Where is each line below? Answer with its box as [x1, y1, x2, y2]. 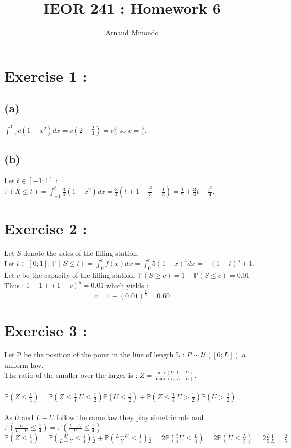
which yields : [106, 280, 149, 290]
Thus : [4, 280, 24, 290]
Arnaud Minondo [105, 27, 159, 38]
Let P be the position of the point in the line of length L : [4, 349, 185, 360]
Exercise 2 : [4, 218, 87, 239]
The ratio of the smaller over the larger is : [4, 369, 138, 380]
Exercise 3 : [4, 320, 87, 341]
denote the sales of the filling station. [23, 248, 139, 258]
